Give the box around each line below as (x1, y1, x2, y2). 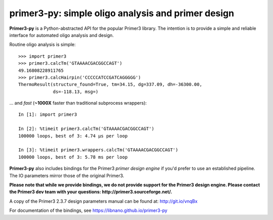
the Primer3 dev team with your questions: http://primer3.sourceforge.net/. (9, 189, 172, 195)
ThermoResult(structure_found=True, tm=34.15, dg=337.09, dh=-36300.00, (18, 81, 202, 87)
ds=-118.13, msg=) (53, 89, 99, 95)
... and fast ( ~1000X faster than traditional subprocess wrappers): (9, 100, 147, 106)
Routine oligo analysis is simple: (9, 41, 76, 48)
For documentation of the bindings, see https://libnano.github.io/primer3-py (9, 207, 168, 213)
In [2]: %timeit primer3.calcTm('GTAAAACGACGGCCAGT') (18, 126, 154, 131)
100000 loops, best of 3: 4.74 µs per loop (18, 133, 128, 139)
